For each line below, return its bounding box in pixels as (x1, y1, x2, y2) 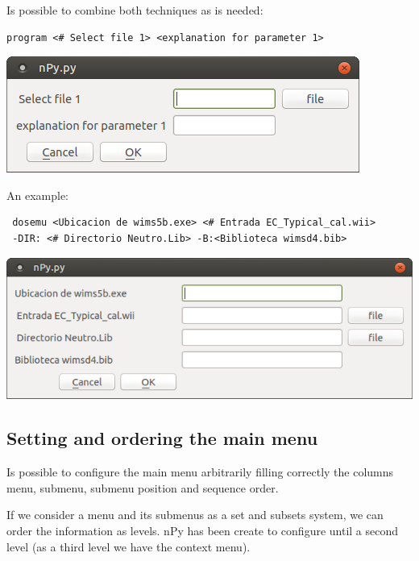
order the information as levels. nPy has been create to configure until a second (6, 522, 399, 538)
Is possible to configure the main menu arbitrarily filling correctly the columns (6, 463, 394, 480)
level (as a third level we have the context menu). (6, 538, 251, 555)
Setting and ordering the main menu (6, 426, 318, 451)
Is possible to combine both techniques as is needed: (6, 2, 263, 18)
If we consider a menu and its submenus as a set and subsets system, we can (6, 506, 384, 523)
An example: (6, 186, 68, 203)
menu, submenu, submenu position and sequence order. (6, 479, 279, 496)
